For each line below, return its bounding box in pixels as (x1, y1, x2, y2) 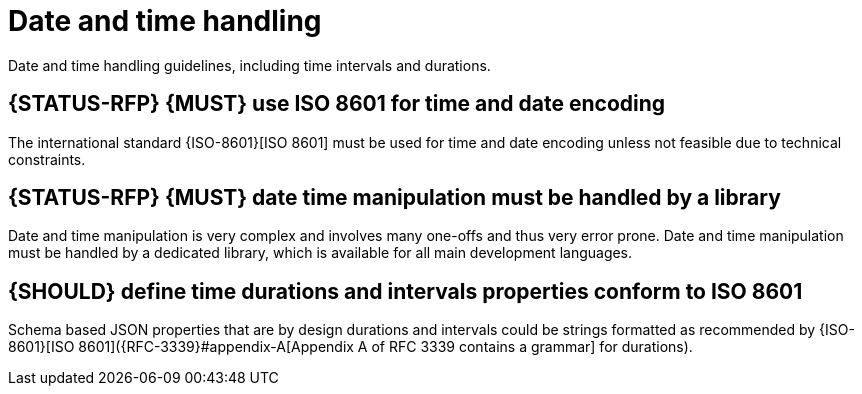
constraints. (8, 150, 86, 168)
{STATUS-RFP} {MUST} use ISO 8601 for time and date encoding (8, 91, 666, 117)
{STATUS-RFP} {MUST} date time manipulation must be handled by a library (8, 185, 781, 211)
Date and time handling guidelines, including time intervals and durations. (8, 56, 491, 74)
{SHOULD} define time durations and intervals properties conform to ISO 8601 (8, 278, 803, 304)
